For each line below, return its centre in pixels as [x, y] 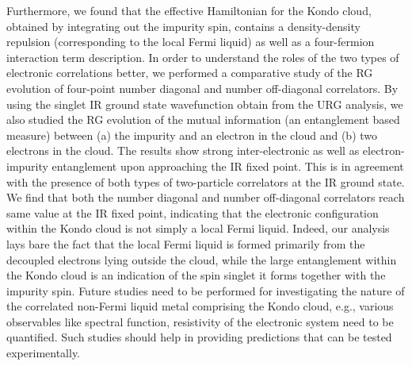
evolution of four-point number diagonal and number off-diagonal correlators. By [202, 88]
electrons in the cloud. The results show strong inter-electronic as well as [183, 150]
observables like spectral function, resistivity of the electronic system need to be [200, 321]
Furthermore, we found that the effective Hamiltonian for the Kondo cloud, [189, 10]
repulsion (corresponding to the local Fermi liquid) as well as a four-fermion [191, 42]
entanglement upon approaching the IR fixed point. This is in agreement [228, 166]
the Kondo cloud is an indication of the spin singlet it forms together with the [196, 275]
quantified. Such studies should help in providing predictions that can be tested [199, 337]
